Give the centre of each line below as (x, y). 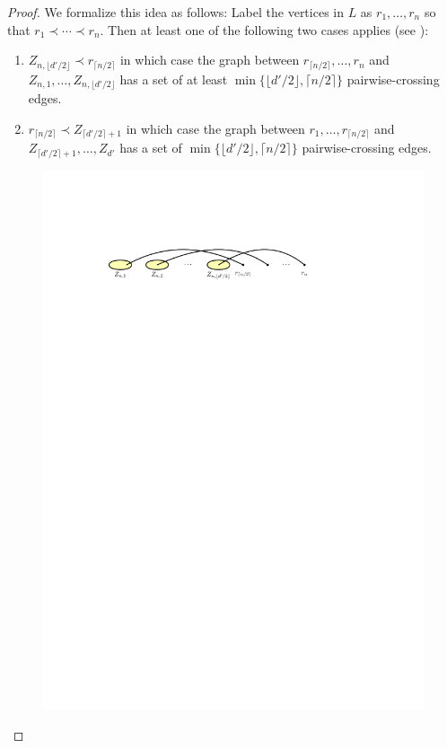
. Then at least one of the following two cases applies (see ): (264, 29)
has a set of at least (174, 79)
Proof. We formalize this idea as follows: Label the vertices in (175, 12)
